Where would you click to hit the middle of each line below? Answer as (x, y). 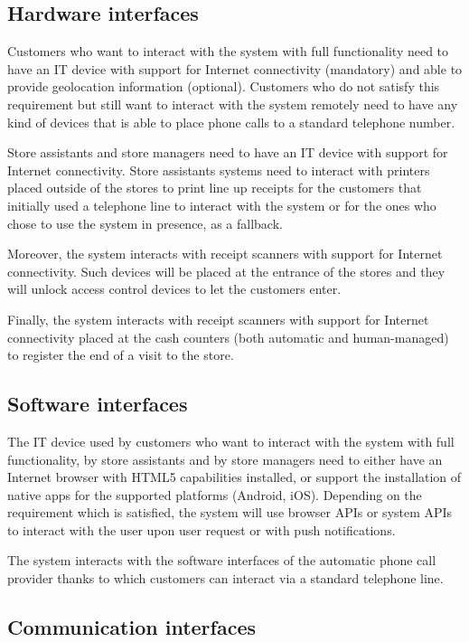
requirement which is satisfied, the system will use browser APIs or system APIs (230, 512)
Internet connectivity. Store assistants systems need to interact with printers (219, 170)
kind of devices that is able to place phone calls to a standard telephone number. (231, 122)
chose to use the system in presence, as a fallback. (145, 223)
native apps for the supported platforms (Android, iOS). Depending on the (215, 494)
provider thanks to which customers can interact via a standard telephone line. (225, 578)
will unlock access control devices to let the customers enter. (174, 289)
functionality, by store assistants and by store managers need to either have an (225, 459)
